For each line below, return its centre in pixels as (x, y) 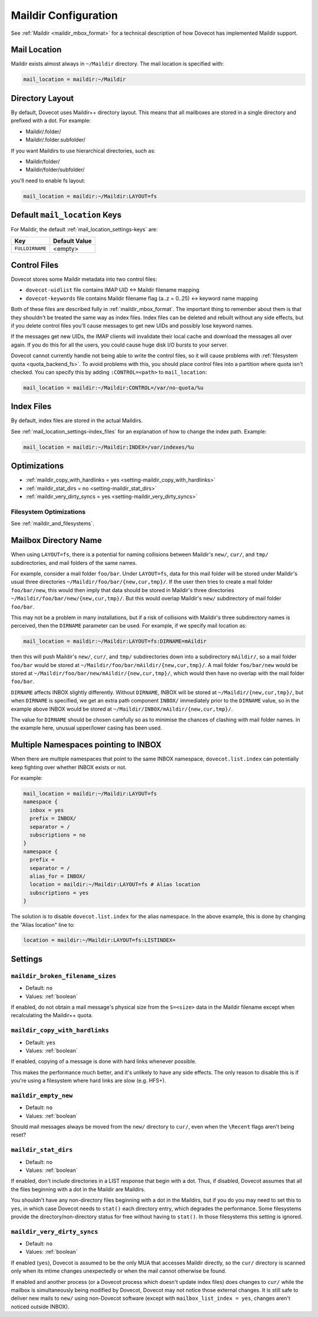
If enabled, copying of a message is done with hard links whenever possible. (104, 1061)
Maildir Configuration (64, 15)
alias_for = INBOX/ (58, 876)
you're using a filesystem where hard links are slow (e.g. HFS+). (88, 1081)
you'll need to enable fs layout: (48, 181)
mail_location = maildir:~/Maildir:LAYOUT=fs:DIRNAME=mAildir (115, 641)
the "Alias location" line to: (43, 924)
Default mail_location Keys (66, 215)
